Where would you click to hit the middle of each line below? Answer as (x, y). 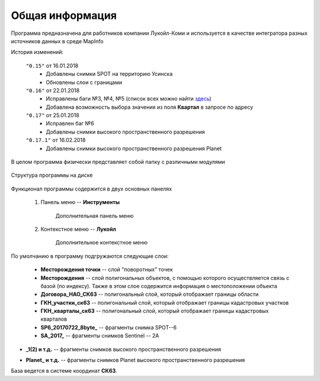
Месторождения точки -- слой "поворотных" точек (107, 270)
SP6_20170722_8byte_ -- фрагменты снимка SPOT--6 (109, 327)
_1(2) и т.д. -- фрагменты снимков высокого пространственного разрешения (124, 349)
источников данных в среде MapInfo (57, 41)
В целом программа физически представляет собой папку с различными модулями (118, 162)
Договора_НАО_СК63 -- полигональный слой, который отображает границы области (150, 294)
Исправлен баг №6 (70, 124)
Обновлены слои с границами (84, 82)
